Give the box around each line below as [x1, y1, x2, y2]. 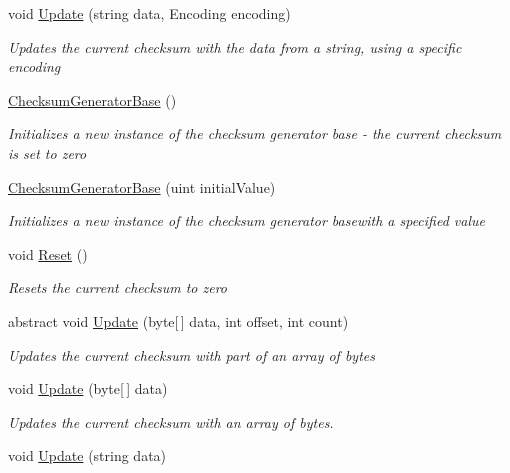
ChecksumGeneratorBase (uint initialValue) [8, 176, 276, 197]
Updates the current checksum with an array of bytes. [8, 411, 334, 432]
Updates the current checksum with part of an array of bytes [8, 344, 375, 365]
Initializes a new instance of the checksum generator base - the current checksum [8, 123, 502, 144]
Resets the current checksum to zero [8, 277, 228, 298]
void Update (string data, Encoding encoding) [8, 3, 291, 23]
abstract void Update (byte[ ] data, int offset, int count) [8, 310, 349, 331]
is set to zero [8, 142, 87, 163]
